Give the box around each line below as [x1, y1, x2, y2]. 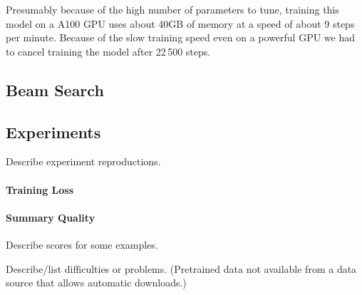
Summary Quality [6, 209, 95, 224]
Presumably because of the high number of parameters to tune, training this [6, 2, 339, 16]
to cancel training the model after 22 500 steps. [6, 43, 211, 58]
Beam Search [6, 78, 104, 100]
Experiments [6, 120, 101, 143]
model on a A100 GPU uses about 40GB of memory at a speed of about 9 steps [6, 16, 355, 31]
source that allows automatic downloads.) [6, 275, 187, 290]
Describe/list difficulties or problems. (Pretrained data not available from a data [6, 261, 357, 276]
